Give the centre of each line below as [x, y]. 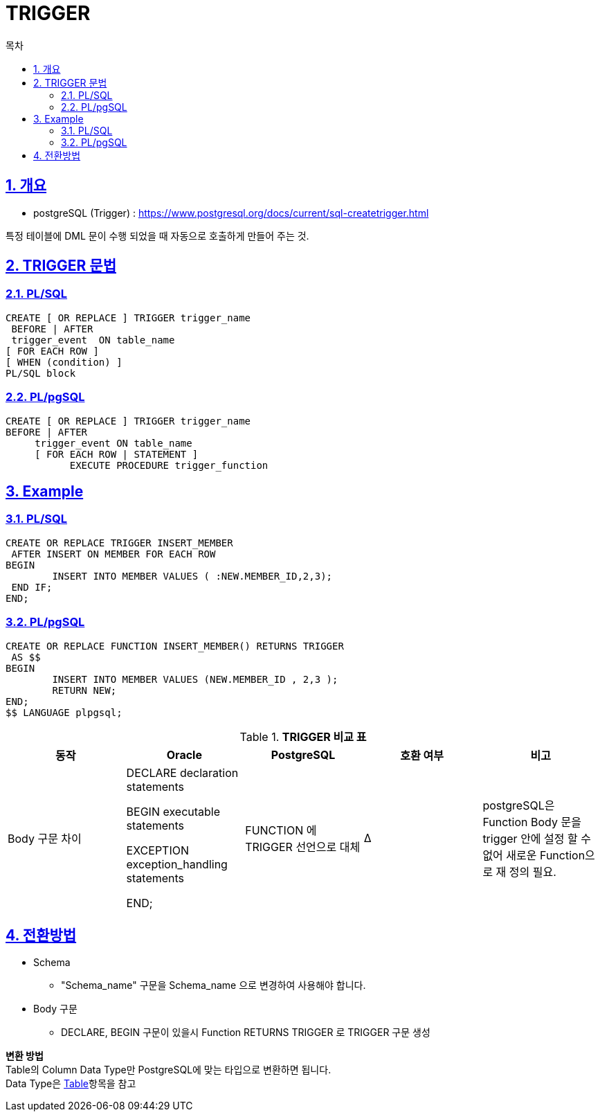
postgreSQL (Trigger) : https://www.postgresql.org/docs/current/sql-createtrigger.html [231, 213]
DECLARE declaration [182, 772]
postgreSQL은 [519, 805]
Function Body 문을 [532, 822]
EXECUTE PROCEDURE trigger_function [169, 465]
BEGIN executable [173, 811]
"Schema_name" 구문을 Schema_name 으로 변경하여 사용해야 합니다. [213, 985]
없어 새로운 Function [534, 855]
